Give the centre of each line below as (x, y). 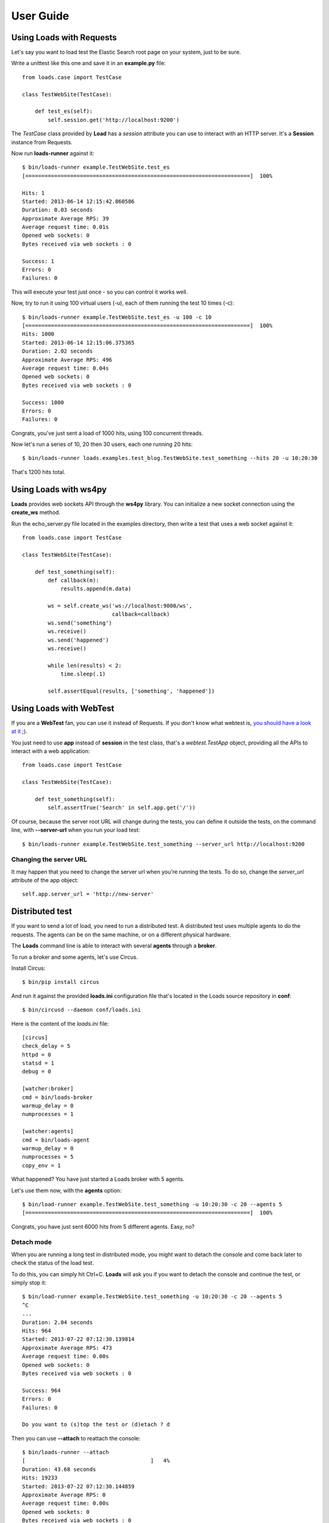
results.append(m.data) (96, 589)
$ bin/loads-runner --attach (65, 1452)
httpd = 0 (37, 1055)
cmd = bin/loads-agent (56, 1140)
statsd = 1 (38, 1063)
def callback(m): (74, 580)
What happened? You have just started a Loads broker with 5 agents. (98, 1179)
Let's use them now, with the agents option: (66, 1190)
